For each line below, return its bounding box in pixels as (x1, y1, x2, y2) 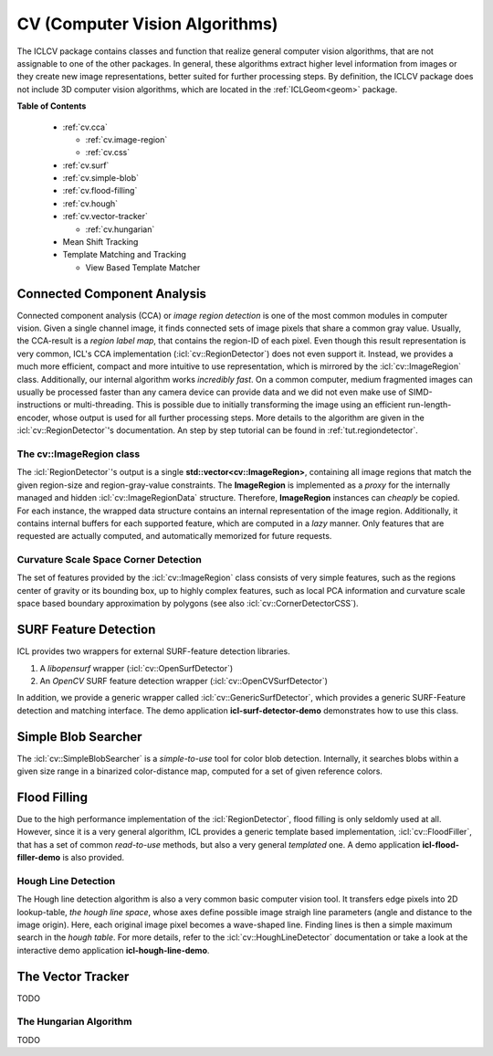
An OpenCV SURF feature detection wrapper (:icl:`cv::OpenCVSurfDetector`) (39, 675, 329, 686)
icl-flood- (422, 839, 460, 850)
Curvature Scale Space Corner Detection (16, 554, 203, 566)
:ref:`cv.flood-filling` (62, 185, 138, 196)
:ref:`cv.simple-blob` (62, 173, 140, 184)
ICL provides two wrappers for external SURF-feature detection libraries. (16, 646, 291, 657)
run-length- (407, 399, 452, 410)
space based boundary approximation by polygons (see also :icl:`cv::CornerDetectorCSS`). (16, 598, 360, 609)
